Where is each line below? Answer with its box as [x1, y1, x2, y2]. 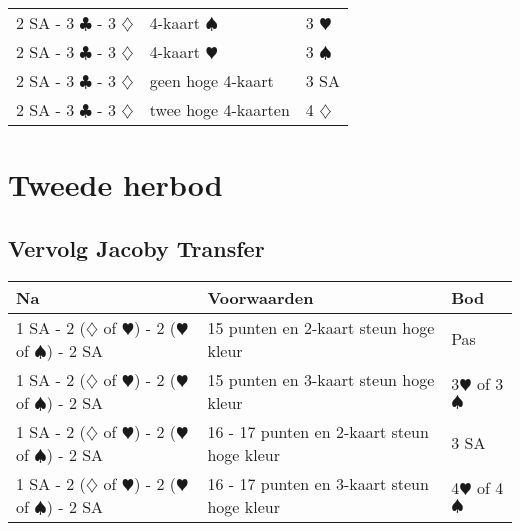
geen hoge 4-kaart [149, 69, 274, 92]
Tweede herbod [8, 164, 223, 205]
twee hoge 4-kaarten [149, 98, 290, 121]
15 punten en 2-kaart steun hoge [207, 315, 435, 339]
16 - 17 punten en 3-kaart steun [207, 471, 429, 495]
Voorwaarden [207, 285, 314, 309]
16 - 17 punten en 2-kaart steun [207, 419, 429, 443]
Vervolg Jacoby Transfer [8, 232, 265, 263]
